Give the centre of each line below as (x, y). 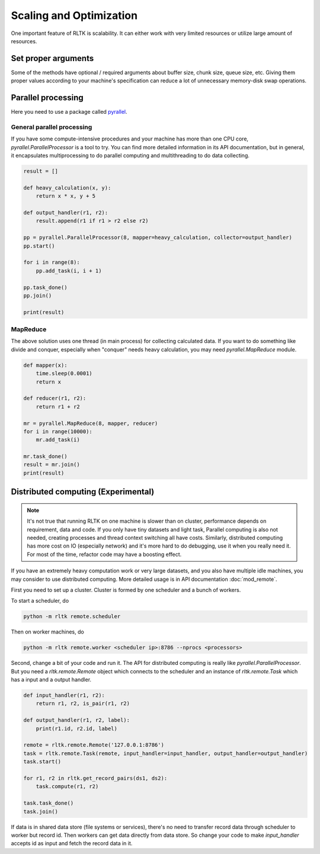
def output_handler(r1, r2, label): (77, 720)
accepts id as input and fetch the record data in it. (72, 843)
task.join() (41, 811)
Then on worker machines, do (47, 632)
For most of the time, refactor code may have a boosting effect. (104, 554)
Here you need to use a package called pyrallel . (69, 112)
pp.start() (39, 246)
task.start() (42, 762)
